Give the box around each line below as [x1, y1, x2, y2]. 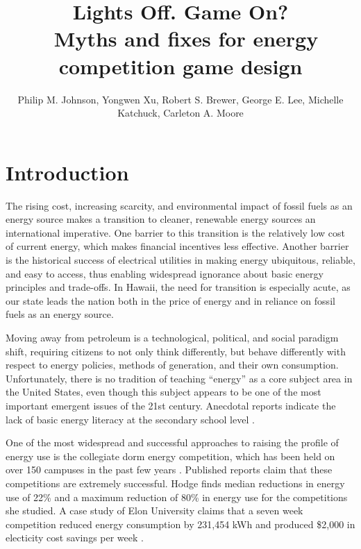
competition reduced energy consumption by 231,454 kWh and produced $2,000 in [6, 516, 355, 531]
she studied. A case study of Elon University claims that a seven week [6, 503, 303, 518]
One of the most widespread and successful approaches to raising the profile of [6, 435, 339, 450]
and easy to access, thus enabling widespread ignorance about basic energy [6, 266, 324, 280]
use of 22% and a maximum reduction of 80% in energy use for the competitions [6, 489, 348, 504]
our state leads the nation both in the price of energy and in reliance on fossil [6, 293, 335, 307]
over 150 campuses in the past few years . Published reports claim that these [6, 462, 333, 477]
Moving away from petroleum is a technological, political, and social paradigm [6, 330, 339, 344]
